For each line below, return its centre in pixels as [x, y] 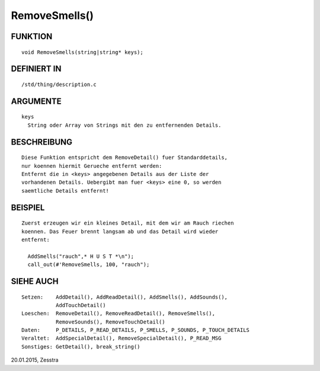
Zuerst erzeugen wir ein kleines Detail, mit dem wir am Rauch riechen [128, 223]
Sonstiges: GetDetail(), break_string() [81, 346]
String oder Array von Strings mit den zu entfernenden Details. [124, 125]
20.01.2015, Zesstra [35, 360]
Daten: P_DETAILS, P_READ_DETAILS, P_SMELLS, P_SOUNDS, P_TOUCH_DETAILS [136, 330]
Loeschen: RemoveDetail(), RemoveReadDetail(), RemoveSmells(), [119, 314]
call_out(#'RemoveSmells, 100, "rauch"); [89, 265]
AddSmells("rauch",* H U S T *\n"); [81, 256]
